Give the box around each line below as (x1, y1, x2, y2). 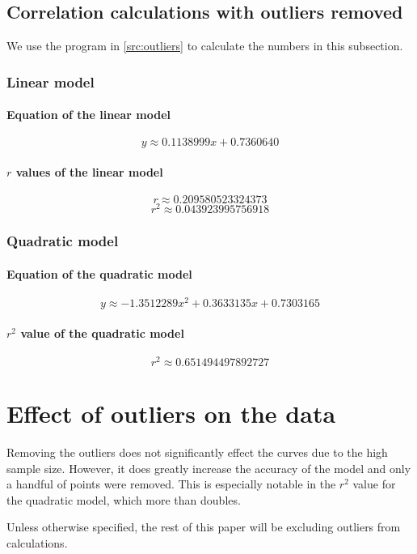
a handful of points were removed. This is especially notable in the (6, 475, 336, 492)
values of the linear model (15, 164, 163, 181)
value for (352, 475, 396, 492)
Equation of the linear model (6, 106, 171, 123)
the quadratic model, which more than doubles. (6, 491, 241, 508)
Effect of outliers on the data (6, 397, 336, 430)
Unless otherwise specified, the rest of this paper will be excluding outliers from (6, 518, 401, 535)
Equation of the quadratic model (6, 265, 192, 282)
